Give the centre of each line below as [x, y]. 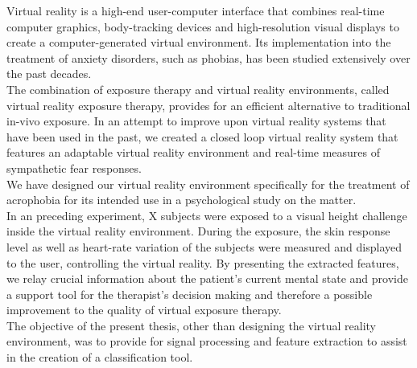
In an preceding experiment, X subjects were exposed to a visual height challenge [207, 215]
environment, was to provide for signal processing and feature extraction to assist [207, 341]
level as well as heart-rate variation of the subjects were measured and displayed [204, 246]
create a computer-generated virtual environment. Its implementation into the [199, 42]
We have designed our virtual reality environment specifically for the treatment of [208, 184]
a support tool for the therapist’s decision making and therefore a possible [190, 294]
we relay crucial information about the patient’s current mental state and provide [207, 278]
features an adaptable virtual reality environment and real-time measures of [194, 152]
